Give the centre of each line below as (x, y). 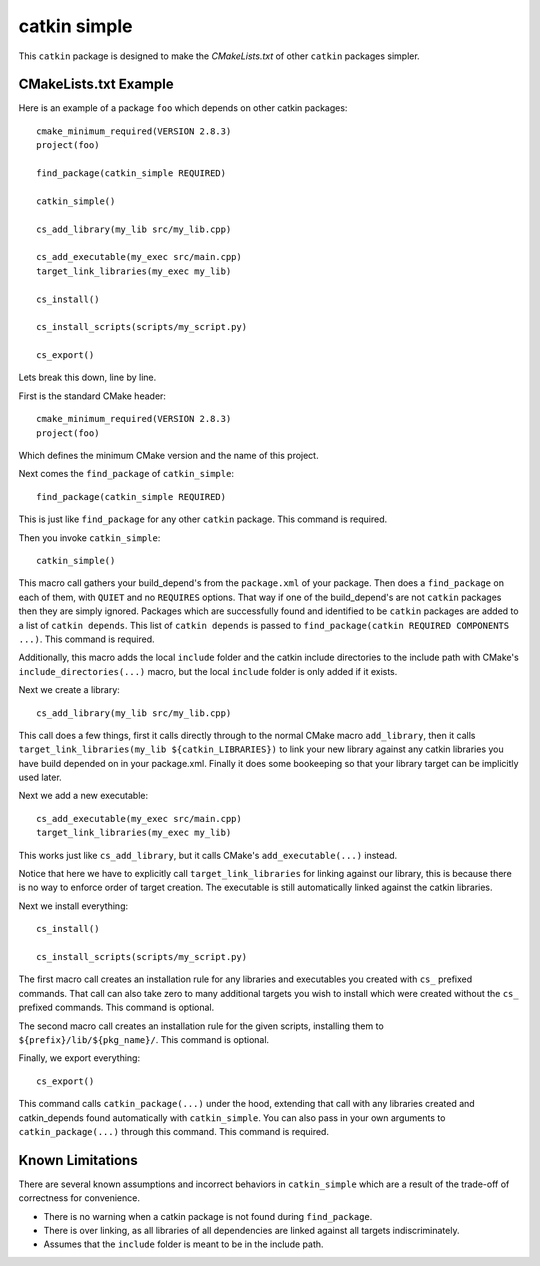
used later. (40, 777)
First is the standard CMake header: (92, 396)
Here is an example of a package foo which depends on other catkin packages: (183, 108)
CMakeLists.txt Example (96, 84)
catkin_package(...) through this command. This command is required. (174, 1131)
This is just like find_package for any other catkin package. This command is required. (203, 519)
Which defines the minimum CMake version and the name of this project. (168, 456)
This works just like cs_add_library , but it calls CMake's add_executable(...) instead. (208, 855)
